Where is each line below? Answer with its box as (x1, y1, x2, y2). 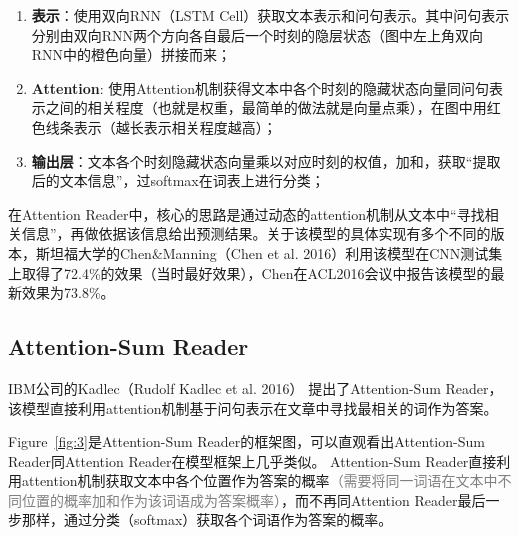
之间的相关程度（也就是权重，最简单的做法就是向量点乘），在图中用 (45, 97, 487, 118)
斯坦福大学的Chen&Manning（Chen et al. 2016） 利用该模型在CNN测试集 (35, 242, 503, 263)
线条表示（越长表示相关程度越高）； (45, 116, 277, 137)
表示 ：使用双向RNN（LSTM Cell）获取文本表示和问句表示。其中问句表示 (31, 5, 510, 25)
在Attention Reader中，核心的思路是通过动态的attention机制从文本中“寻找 (8, 203, 485, 224)
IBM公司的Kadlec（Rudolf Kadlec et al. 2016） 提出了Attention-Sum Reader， (8, 377, 503, 398)
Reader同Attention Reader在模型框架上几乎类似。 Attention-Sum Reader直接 (8, 450, 497, 471)
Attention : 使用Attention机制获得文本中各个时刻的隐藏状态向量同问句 (31, 77, 489, 98)
